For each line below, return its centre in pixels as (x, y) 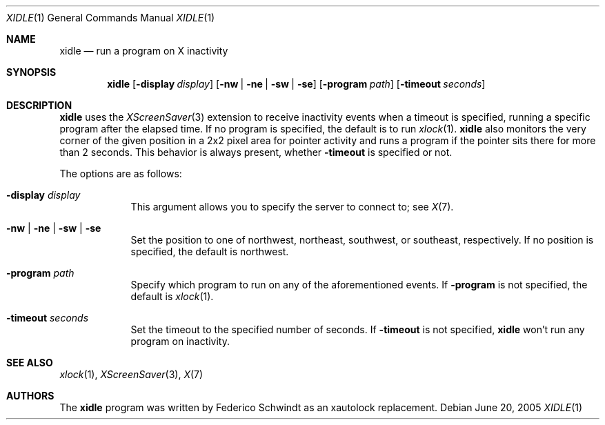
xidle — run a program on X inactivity (144, 51)
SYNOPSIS (31, 72)
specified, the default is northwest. (210, 251)
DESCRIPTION (39, 105)
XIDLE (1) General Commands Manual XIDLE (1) (111, 18)
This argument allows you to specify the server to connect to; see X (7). (292, 207)
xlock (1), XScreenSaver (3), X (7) (131, 374)
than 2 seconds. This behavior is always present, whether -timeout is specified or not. (256, 152)
